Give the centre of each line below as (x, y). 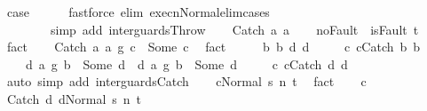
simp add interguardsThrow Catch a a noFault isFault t (234, 29)
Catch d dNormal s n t (74, 98)
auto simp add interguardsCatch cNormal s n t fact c (186, 81)
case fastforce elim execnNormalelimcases (138, 12)
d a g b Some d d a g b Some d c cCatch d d (186, 63)
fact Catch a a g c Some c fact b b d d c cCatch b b (213, 47)
